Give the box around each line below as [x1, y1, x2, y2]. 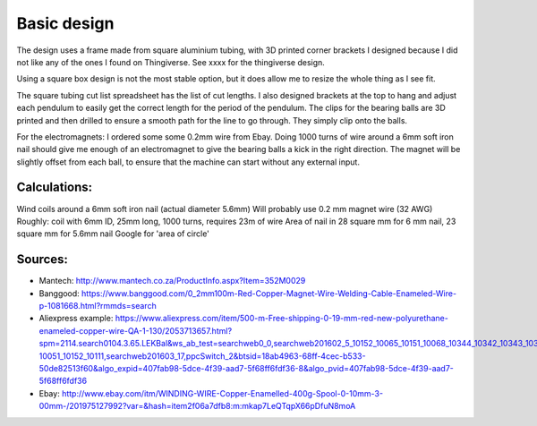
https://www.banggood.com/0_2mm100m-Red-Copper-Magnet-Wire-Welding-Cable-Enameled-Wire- [81, 287, 456, 299]
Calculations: [16, 180, 93, 195]
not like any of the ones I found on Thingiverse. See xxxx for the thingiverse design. [16, 56, 326, 67]
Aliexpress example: [38, 313, 114, 324]
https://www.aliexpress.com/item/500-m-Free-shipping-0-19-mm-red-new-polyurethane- [115, 313, 449, 324]
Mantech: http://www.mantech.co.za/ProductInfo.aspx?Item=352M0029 [38, 276, 306, 286]
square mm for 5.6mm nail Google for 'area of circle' [16, 228, 210, 239]
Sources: [16, 251, 69, 268]
